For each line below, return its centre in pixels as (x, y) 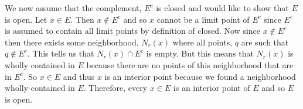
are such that (265, 42)
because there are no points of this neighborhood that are (190, 64)
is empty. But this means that (200, 53)
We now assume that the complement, (73, 8)
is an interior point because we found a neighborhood (200, 76)
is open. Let (26, 19)
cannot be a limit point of (203, 19)
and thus (79, 76)
